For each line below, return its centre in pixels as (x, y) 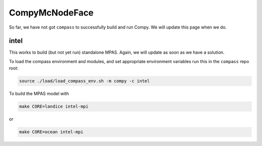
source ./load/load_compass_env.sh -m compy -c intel (84, 81)
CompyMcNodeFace (51, 13)
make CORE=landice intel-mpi (54, 106)
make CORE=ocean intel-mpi (51, 132)
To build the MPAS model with (39, 94)
